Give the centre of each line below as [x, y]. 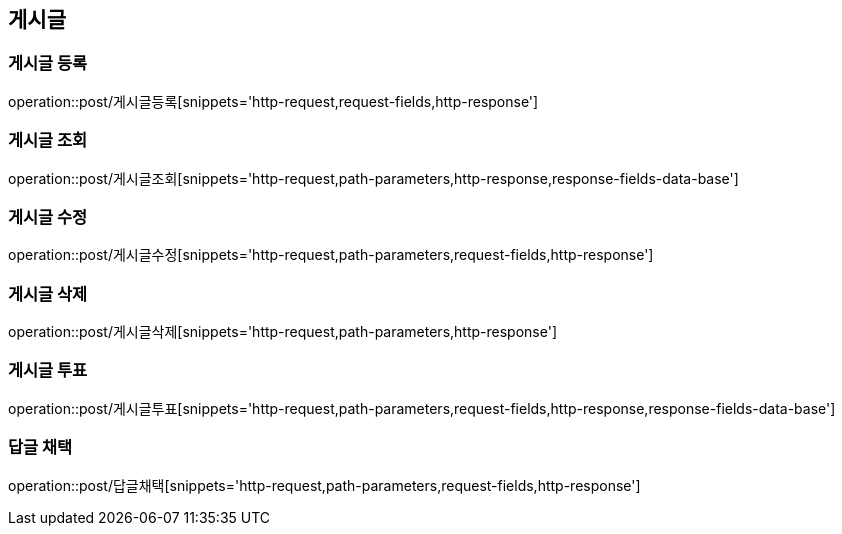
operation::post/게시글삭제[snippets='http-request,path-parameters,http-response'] [282, 332]
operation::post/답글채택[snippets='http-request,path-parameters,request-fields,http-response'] [324, 485]
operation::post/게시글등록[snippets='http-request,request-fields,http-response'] [273, 101]
